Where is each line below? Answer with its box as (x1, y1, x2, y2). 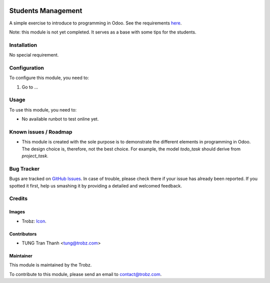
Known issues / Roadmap (9, 128, 72, 135)
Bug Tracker (9, 165, 40, 172)
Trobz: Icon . (21, 218, 47, 224)
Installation (9, 41, 37, 48)
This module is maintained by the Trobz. (9, 262, 92, 268)
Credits (9, 195, 27, 202)
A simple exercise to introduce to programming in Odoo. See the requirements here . (9, 20, 182, 26)
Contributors (9, 230, 37, 237)
